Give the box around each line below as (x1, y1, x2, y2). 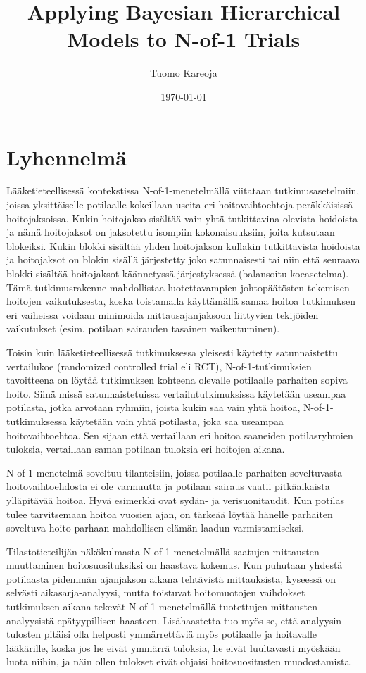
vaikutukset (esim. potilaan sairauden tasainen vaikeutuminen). (6, 321, 280, 336)
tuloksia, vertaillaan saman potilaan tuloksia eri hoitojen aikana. (6, 441, 285, 456)
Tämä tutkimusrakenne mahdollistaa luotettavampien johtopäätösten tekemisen (6, 279, 350, 294)
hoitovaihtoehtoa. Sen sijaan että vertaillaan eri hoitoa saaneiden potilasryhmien (6, 427, 353, 442)
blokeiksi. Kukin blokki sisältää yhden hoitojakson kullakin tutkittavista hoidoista (6, 238, 360, 253)
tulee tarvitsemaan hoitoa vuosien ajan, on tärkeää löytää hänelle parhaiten (6, 506, 333, 521)
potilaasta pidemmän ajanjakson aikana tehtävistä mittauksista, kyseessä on (6, 571, 336, 586)
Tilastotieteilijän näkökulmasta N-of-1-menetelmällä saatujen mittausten (6, 543, 320, 558)
